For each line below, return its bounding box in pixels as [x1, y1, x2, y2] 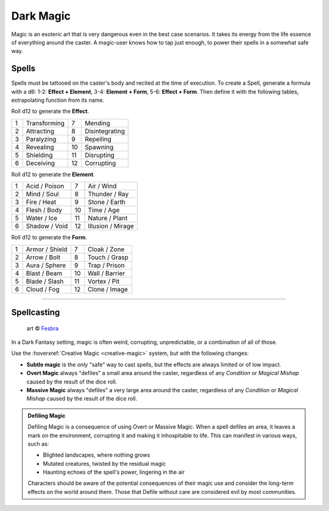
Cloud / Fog [26, 285, 60, 293]
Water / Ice [26, 214, 58, 223]
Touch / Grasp [87, 253, 129, 262]
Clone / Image [87, 285, 128, 293]
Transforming [26, 119, 65, 127]
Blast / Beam [26, 269, 63, 277]
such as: [27, 440, 49, 448]
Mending [84, 119, 111, 127]
